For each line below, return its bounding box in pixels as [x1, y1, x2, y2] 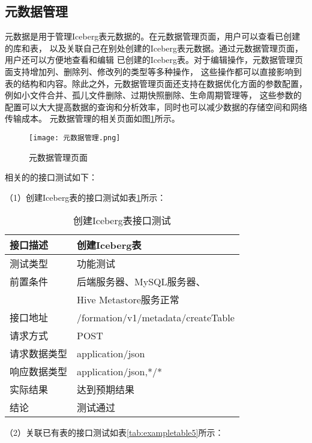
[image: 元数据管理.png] [29, 133, 121, 142]
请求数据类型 [10, 346, 68, 361]
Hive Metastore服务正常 [77, 293, 179, 307]
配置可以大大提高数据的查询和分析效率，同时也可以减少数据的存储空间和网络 [5, 100, 307, 113]
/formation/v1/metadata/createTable [77, 310, 235, 324]
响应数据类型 [10, 364, 68, 379]
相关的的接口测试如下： [5, 171, 97, 183]
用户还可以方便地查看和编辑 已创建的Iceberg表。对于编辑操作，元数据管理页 [5, 53, 304, 66]
